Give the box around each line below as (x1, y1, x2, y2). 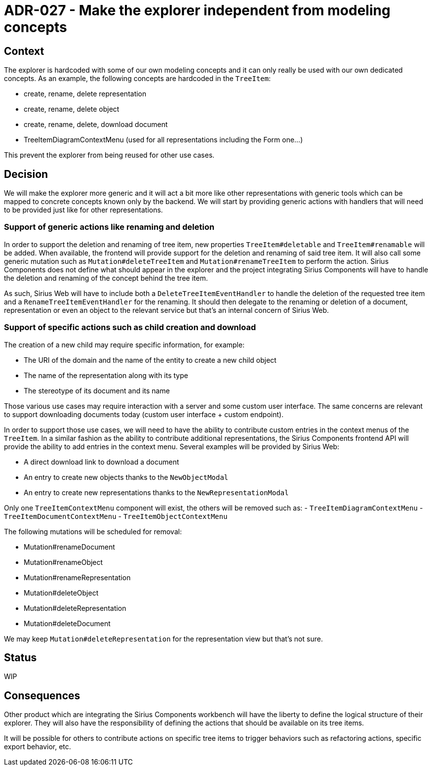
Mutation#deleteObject (24, 588, 99, 597)
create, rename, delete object (24, 105, 119, 114)
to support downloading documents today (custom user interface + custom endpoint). (4, 410, 284, 419)
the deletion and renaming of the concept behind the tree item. (4, 273, 208, 282)
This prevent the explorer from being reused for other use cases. (4, 151, 215, 160)
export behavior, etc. (4, 742, 71, 751)
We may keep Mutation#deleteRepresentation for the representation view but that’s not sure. (4, 634, 323, 643)
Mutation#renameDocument (24, 542, 115, 551)
